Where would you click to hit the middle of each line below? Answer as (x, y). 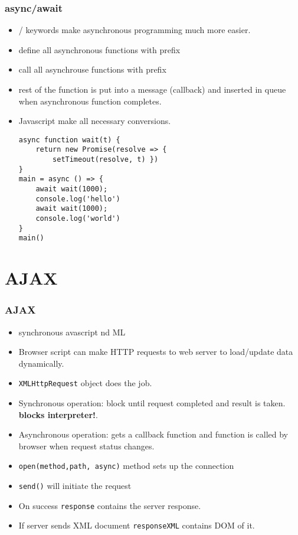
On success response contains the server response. (110, 505)
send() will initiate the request (75, 486)
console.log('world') (78, 219)
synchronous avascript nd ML (72, 332)
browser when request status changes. (86, 446)
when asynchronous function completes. (90, 101)
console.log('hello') (78, 199)
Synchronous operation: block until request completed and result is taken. (152, 403)
